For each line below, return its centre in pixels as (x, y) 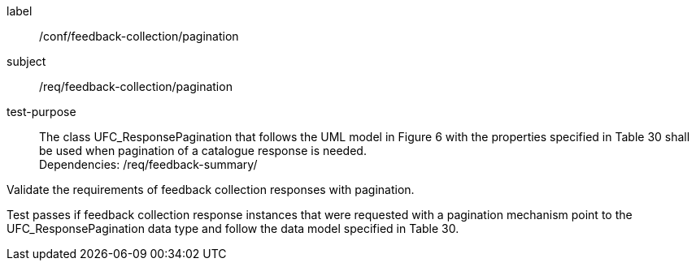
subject (26, 61)
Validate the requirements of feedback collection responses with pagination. (211, 189)
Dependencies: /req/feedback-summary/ (148, 164)
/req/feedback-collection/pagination (136, 86)
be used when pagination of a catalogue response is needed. (203, 151)
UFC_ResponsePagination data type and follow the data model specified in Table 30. (233, 228)
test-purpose (41, 112)
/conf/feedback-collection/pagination (139, 36)
